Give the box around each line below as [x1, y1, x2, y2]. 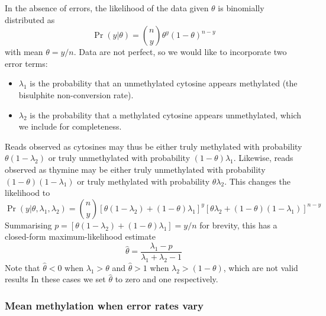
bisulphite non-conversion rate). [18, 88, 134, 101]
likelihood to [5, 186, 50, 199]
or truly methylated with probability [77, 175, 210, 187]
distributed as [5, 13, 55, 25]
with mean [5, 46, 43, 58]
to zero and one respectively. [115, 273, 218, 285]
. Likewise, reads [233, 151, 293, 164]
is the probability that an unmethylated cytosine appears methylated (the [30, 77, 298, 89]
